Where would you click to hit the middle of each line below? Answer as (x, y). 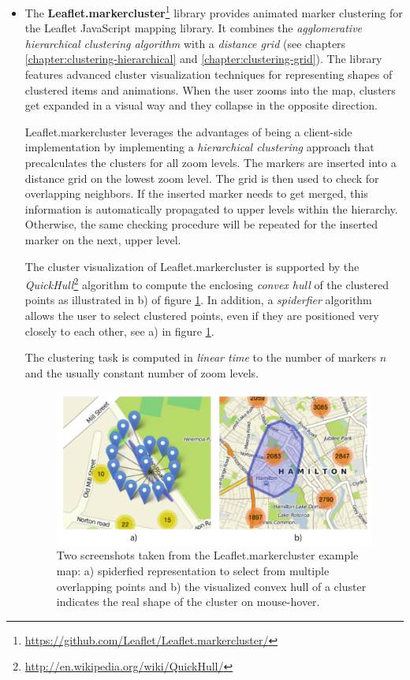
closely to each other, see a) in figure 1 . (119, 331)
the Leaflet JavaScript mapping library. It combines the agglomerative (194, 28)
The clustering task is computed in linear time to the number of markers (201, 357)
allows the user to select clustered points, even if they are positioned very (202, 315)
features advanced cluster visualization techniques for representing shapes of (209, 74)
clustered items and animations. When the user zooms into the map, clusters (210, 89)
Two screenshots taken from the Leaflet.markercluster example (207, 555)
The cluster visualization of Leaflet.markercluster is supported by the (192, 266)
